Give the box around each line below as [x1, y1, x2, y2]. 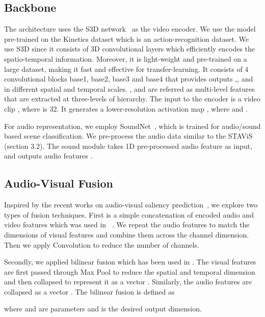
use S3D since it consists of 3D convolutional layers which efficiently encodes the [4, 43, 255, 54]
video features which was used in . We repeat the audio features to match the [4, 219, 250, 230]
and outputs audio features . [4, 150, 93, 161]
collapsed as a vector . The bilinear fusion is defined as [4, 286, 175, 297]
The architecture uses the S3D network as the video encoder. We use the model [4, 23, 256, 34]
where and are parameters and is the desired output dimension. [4, 303, 202, 314]
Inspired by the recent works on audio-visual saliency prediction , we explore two [4, 199, 258, 210]
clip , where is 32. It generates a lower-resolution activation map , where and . [4, 103, 248, 114]
